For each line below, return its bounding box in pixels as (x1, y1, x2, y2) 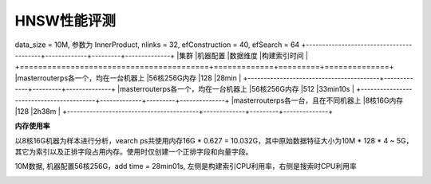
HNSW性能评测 (14, 12, 116, 29)
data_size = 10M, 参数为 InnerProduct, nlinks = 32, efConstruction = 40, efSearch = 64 (14, 40, 300, 49)
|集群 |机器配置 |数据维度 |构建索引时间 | (176, 50, 309, 60)
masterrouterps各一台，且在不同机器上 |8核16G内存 (233, 96, 403, 105)
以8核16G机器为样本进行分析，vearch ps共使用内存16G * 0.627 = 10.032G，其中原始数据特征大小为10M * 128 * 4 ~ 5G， (14, 135, 413, 145)
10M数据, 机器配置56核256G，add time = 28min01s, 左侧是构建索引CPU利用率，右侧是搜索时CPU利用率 (14, 162, 357, 171)
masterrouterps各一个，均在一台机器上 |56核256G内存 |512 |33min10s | (120, 84, 355, 94)
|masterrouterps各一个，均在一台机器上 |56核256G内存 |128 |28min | (14, 72, 242, 83)
